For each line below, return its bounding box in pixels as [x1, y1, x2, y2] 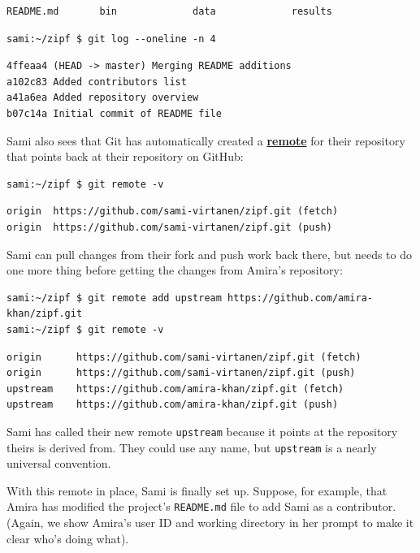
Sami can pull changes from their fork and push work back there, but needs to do [6, 245, 412, 262]
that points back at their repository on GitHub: [6, 148, 244, 165]
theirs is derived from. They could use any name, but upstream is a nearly [6, 439, 377, 456]
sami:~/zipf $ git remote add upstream [6, 292, 222, 304]
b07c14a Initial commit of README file [6, 107, 222, 119]
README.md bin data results [6, 6, 332, 17]
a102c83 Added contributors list [6, 76, 187, 88]
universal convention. [6, 455, 111, 472]
